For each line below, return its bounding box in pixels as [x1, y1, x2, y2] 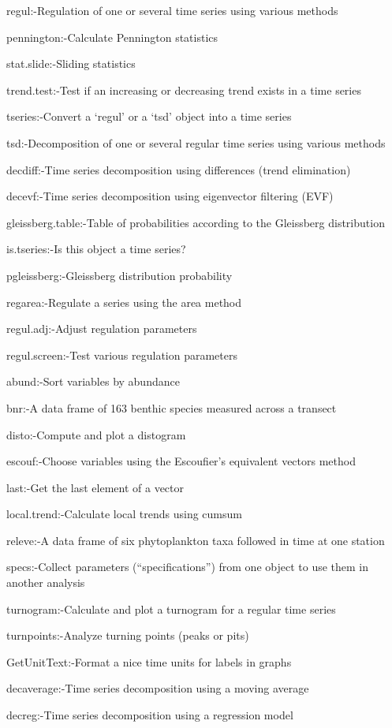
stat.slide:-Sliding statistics [6, 55, 136, 72]
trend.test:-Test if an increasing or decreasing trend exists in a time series [6, 81, 361, 98]
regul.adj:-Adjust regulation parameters [6, 320, 197, 337]
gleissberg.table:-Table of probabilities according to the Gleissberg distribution [6, 214, 385, 230]
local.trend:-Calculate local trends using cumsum [6, 506, 242, 522]
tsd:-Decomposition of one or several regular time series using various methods [6, 134, 386, 151]
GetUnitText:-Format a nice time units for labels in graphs [6, 653, 292, 670]
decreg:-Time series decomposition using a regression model [6, 707, 293, 723]
